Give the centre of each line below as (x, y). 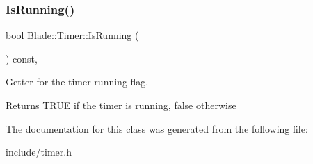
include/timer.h (39, 152)
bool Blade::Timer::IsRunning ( (72, 35)
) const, (22, 58)
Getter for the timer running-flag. (77, 82)
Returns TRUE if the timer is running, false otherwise (121, 105)
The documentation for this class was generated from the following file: (157, 128)
